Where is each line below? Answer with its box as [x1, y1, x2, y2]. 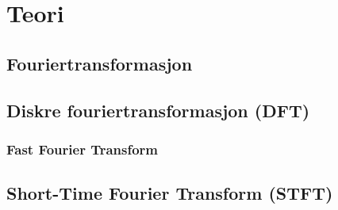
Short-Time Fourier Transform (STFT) [6, 181, 333, 205]
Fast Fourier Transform [6, 139, 159, 158]
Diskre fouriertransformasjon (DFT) [6, 97, 310, 122]
